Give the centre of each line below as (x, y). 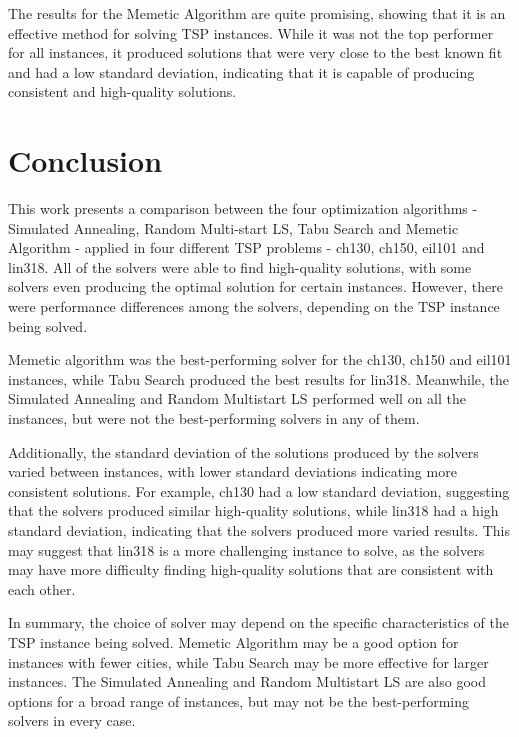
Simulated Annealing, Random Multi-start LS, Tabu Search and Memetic (233, 227)
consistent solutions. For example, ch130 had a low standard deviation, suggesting (259, 490)
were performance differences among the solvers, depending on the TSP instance (254, 306)
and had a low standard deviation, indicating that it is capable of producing (241, 71)
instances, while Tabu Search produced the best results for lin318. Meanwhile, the (259, 378)
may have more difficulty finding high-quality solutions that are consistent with (251, 569)
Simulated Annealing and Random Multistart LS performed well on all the (237, 398)
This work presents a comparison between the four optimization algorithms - (243, 208)
